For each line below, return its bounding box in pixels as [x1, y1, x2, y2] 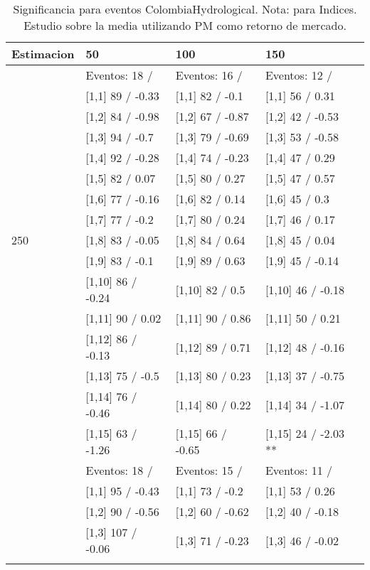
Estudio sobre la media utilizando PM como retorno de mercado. [23, 17, 347, 33]
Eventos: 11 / [265, 462, 332, 478]
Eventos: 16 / [175, 67, 243, 83]
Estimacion [11, 45, 75, 62]
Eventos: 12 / [265, 67, 332, 83]
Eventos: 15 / [175, 462, 243, 478]
